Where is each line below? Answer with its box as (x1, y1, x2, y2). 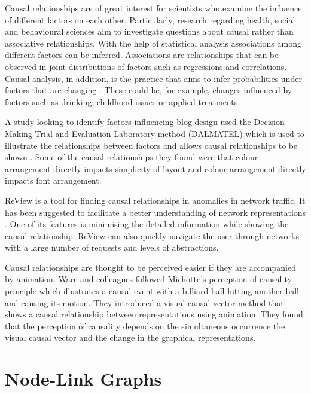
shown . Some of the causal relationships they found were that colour (5, 151, 258, 163)
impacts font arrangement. (5, 174, 102, 187)
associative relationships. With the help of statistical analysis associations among (5, 36, 301, 49)
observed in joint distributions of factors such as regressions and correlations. (5, 60, 287, 72)
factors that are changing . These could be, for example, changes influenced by (5, 84, 292, 96)
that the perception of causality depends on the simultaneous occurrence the (5, 319, 285, 332)
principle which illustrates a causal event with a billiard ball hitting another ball (5, 285, 299, 297)
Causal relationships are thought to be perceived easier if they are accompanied (5, 261, 296, 273)
